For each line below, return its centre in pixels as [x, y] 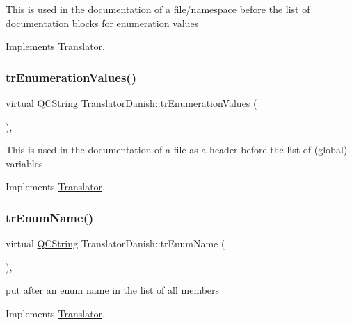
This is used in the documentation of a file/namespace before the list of [158, 9]
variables [24, 163]
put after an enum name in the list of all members [113, 290]
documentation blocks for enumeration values [102, 23]
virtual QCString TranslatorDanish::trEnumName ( [115, 243]
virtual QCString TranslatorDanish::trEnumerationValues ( [131, 103]
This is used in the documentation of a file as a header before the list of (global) [177, 150]
